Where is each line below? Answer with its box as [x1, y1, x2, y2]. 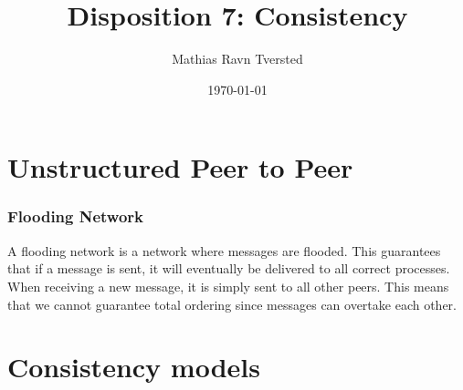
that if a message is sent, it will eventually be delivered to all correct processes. [7, 259, 450, 278]
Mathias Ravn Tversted [172, 49, 303, 68]
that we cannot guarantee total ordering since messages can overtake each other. [7, 294, 457, 313]
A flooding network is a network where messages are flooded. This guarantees [7, 241, 441, 260]
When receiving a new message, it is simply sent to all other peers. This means [7, 276, 449, 295]
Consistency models [7, 348, 260, 385]
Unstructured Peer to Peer [7, 149, 353, 186]
